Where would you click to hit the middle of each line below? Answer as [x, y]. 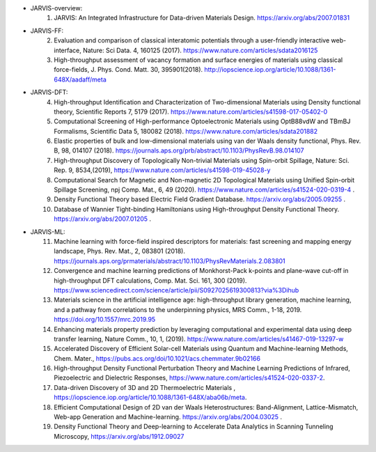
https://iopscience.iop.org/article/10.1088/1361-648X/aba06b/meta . [150, 398]
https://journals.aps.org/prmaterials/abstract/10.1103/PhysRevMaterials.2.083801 [170, 260]
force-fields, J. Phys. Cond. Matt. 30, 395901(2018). [128, 70]
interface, [68, 50]
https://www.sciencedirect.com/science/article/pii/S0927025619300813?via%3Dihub [177, 290]
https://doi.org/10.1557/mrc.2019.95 [105, 320]
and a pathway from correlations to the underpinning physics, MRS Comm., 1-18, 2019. [178, 309]
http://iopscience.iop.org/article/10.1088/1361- [270, 70]
